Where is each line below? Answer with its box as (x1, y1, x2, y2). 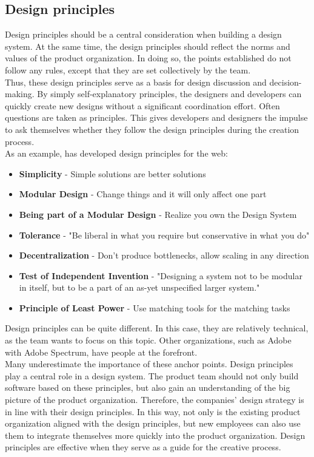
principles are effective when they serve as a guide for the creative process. (5, 441, 281, 453)
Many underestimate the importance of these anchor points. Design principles (5, 357, 293, 370)
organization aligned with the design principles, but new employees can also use (5, 417, 301, 430)
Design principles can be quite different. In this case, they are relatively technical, (5, 322, 309, 334)
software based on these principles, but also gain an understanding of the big (5, 381, 290, 394)
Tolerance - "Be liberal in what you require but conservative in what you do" (19, 228, 310, 241)
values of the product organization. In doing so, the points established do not (5, 52, 292, 64)
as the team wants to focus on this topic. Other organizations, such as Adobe (5, 334, 292, 347)
